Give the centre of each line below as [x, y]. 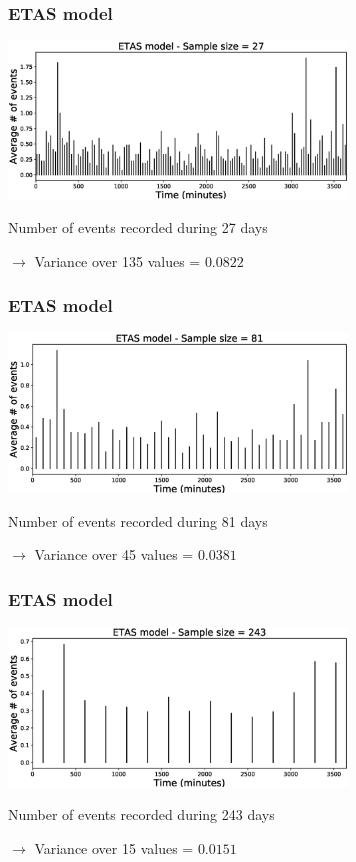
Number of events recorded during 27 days [138, 226]
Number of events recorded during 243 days [141, 814]
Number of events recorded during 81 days [138, 520]
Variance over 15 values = [114, 848]
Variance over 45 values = [114, 554]
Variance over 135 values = [117, 260]
